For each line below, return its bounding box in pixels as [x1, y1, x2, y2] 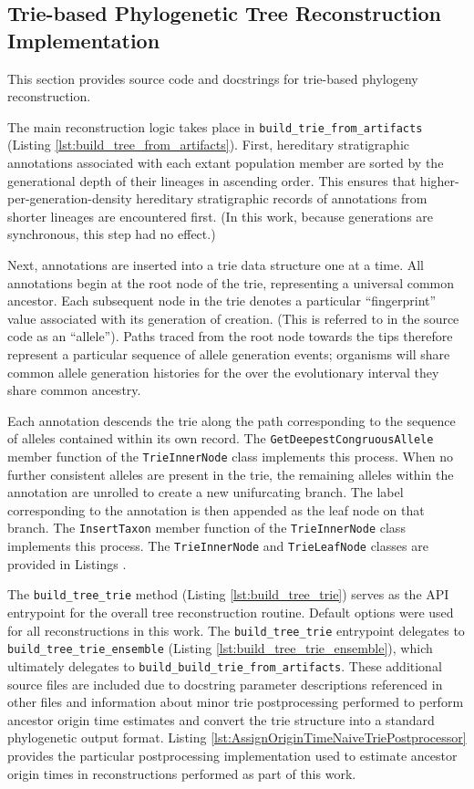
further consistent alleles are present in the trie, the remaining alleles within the [7, 464, 454, 483]
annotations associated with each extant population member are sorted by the [7, 153, 444, 172]
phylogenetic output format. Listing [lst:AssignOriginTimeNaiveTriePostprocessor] [7, 728, 467, 747]
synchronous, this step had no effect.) [7, 224, 216, 244]
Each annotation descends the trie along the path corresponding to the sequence [7, 410, 456, 430]
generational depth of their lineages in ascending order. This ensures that [7, 171, 417, 190]
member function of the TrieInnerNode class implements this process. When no [7, 447, 454, 465]
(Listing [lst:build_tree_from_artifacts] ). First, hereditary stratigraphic [7, 135, 410, 154]
